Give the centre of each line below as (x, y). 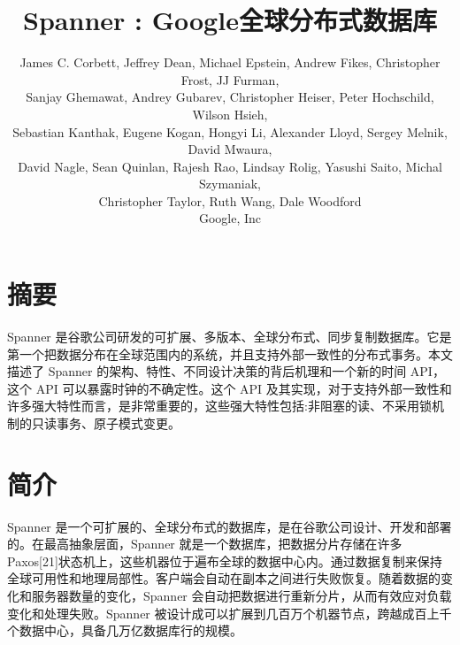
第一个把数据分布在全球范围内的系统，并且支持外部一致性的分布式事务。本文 (230, 353)
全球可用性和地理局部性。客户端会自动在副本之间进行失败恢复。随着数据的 (224, 578)
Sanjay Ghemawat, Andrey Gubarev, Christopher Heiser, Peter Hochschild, (230, 97)
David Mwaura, (230, 149)
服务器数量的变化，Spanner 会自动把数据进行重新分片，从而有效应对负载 (241, 596)
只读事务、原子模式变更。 (106, 422)
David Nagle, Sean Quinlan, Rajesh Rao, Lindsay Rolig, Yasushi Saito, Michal (230, 166)
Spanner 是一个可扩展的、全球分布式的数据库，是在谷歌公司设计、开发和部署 (230, 526)
